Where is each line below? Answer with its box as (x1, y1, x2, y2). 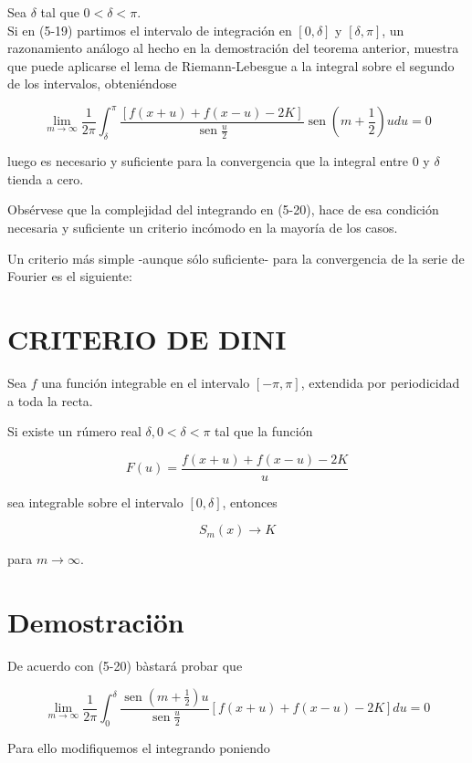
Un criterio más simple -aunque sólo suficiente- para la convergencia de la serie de (7, 248, 465, 267)
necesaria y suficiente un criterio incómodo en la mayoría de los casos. (7, 218, 398, 237)
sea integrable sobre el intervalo (7, 492, 184, 511)
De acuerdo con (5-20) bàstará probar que (7, 656, 243, 675)
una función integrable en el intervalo (41, 372, 250, 392)
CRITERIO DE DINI (7, 320, 287, 358)
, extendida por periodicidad (300, 372, 460, 392)
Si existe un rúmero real (7, 422, 142, 441)
